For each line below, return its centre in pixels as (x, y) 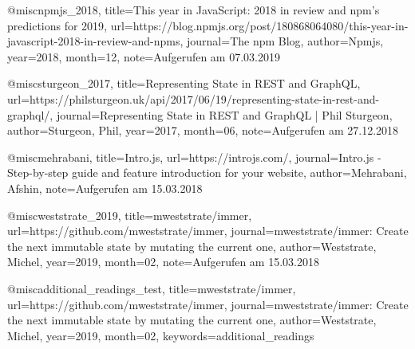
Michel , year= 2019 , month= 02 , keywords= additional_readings (161, 335)
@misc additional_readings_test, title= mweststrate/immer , (152, 288)
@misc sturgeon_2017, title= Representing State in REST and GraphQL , (184, 83)
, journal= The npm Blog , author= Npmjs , (282, 41)
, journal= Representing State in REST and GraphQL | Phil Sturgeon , (221, 114)
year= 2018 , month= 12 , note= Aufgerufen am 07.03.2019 (144, 56)
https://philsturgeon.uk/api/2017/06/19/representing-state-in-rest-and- (205, 98)
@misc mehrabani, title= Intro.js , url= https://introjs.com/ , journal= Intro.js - (194, 157)
